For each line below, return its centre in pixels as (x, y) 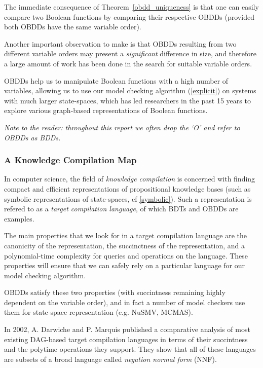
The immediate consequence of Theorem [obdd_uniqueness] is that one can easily (131, 7)
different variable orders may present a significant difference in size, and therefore (130, 53)
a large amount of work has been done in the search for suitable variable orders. (128, 63)
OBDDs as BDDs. (32, 137)
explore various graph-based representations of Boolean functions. (106, 110)
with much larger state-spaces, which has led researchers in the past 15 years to (127, 100)
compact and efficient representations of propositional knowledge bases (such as (127, 188)
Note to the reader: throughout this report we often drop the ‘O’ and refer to (122, 127)
